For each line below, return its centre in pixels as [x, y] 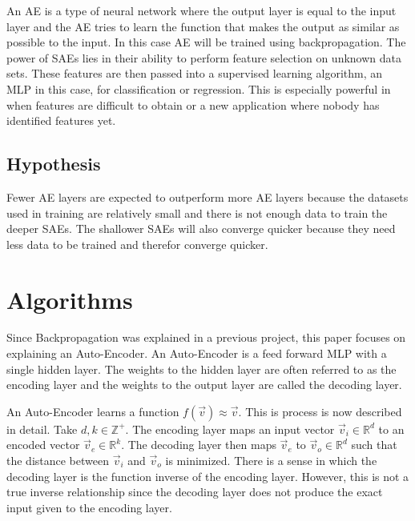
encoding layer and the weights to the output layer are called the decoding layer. [204, 385]
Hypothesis [54, 164]
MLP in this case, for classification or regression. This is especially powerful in [199, 88]
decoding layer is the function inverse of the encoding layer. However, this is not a [208, 476]
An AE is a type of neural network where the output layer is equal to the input [201, 10]
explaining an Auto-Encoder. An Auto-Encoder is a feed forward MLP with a [197, 353]
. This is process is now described [320, 411]
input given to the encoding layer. [89, 507]
